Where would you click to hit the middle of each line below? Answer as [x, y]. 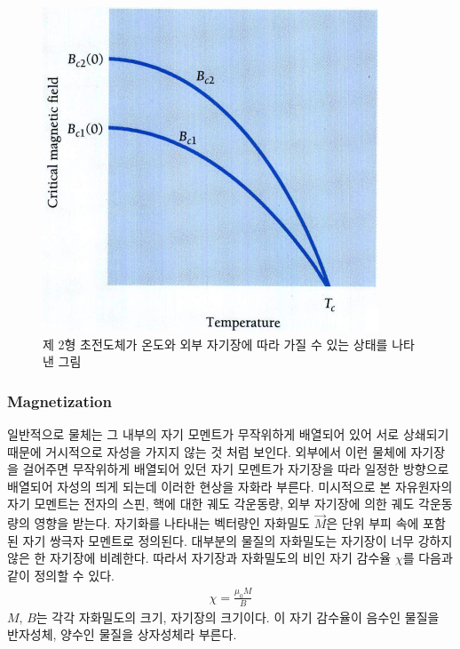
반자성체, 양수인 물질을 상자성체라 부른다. [122, 634]
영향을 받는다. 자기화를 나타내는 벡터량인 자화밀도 [172, 523]
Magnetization [59, 401]
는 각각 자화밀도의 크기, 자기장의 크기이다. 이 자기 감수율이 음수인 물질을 [238, 617]
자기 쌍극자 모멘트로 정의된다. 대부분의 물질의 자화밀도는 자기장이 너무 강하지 [238, 540]
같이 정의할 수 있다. [61, 575]
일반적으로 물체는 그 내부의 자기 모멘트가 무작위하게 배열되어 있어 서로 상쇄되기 [228, 434]
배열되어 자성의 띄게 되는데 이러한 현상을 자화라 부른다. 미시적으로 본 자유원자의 [230, 486]
